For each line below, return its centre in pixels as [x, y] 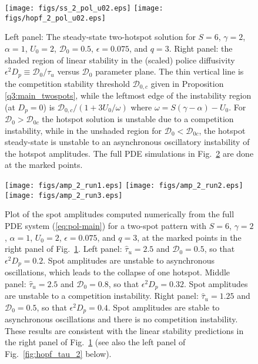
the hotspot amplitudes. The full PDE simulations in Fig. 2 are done [129, 153]
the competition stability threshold [67, 83]
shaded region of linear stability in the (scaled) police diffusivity [120, 60]
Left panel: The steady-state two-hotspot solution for [100, 37]
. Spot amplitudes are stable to [164, 307]
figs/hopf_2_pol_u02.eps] [55, 18]
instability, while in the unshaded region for [83, 130]
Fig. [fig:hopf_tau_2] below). [58, 354]
